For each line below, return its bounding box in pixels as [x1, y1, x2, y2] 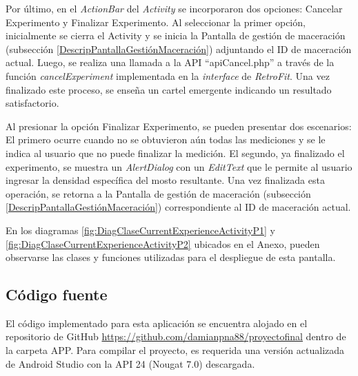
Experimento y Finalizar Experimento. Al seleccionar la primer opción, [6, 14, 306, 29]
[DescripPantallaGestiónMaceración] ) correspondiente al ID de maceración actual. [6, 200, 351, 214]
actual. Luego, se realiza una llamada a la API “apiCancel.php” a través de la [6, 55, 335, 70]
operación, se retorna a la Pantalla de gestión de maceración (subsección [6, 186, 311, 200]
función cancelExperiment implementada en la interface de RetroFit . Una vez [6, 68, 330, 83]
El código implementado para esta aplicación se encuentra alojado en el [6, 315, 308, 330]
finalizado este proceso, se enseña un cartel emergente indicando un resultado [6, 82, 332, 96]
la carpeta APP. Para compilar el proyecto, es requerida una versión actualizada [6, 343, 345, 357]
